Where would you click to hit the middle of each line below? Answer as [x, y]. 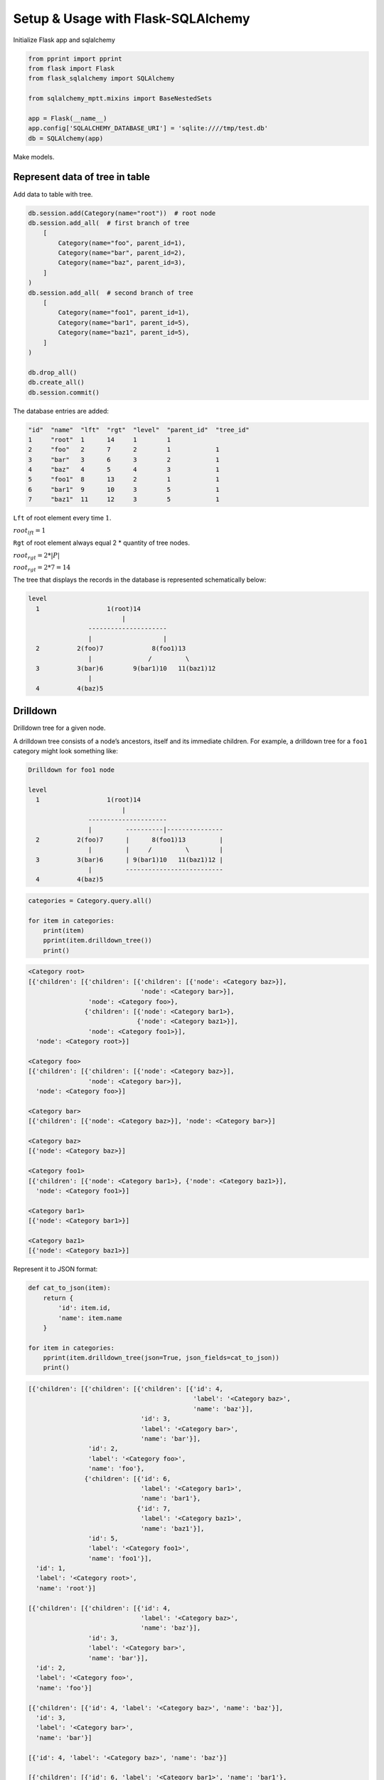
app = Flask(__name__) [68, 118]
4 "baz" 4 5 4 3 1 [124, 470]
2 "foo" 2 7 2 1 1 [124, 450]
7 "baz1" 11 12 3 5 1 [124, 499]
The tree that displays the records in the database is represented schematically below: [140, 580]
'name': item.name [90, 1318]
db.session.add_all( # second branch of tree [111, 293]
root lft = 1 [30, 531]
